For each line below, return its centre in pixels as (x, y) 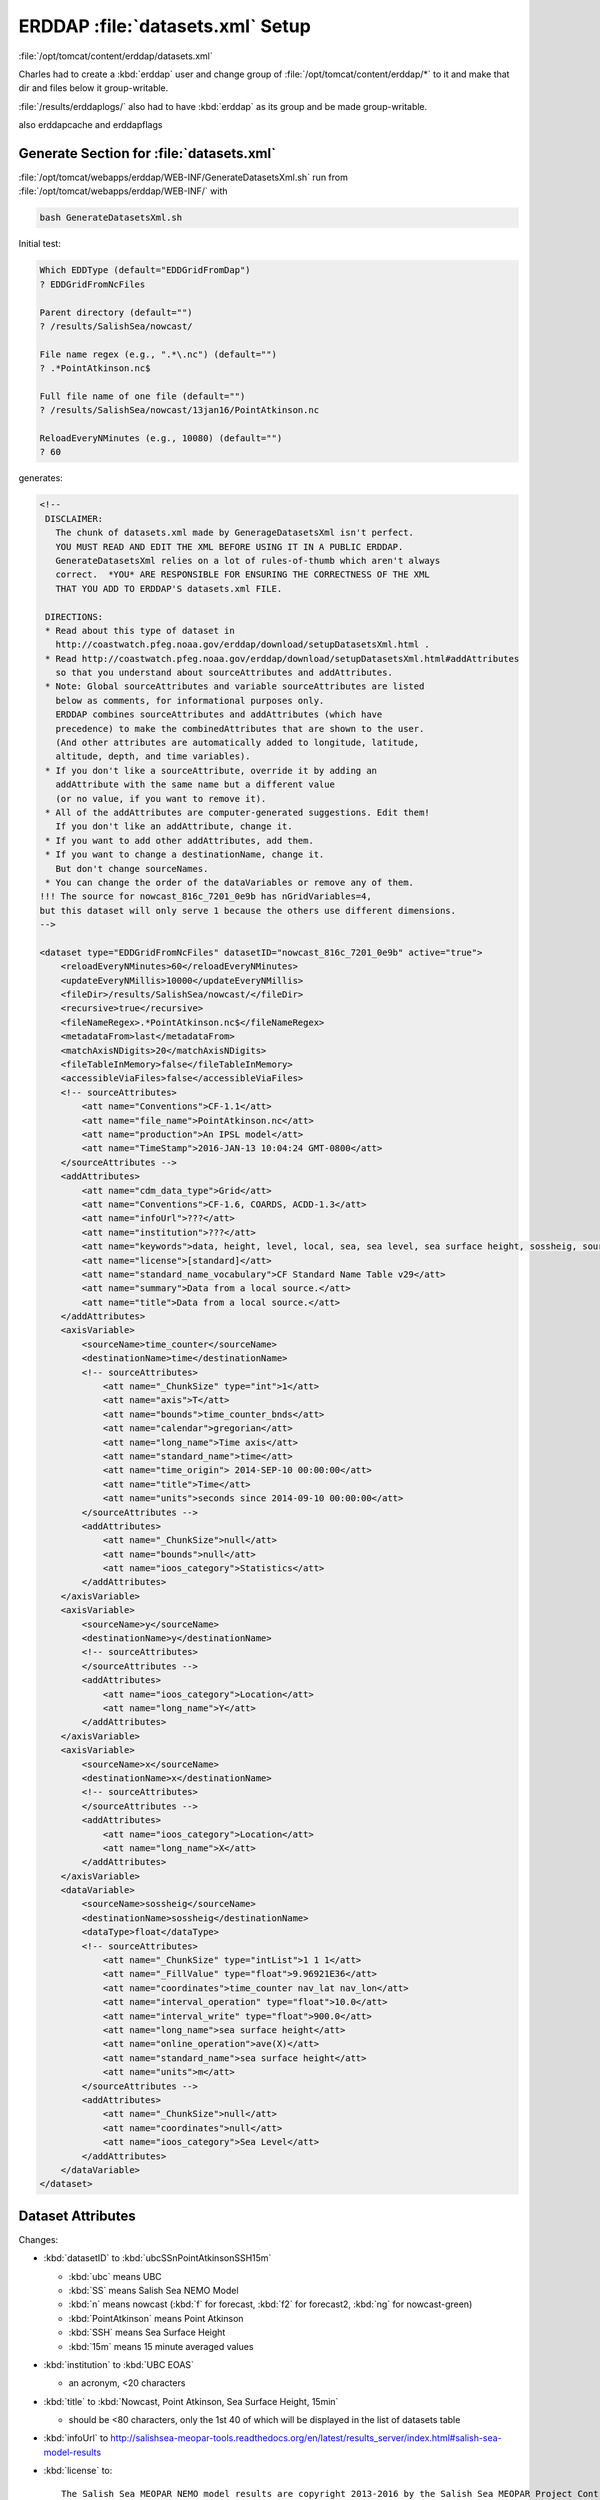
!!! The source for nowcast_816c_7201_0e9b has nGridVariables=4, (205, 896)
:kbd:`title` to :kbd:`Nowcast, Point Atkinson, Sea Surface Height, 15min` (191, 2401)
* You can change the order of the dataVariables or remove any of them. (230, 882)
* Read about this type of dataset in (140, 630)
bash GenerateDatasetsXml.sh (111, 218)
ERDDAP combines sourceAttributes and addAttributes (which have (219, 714)
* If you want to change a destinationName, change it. (185, 854)
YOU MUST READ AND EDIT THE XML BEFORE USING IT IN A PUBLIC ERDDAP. (229, 546)
